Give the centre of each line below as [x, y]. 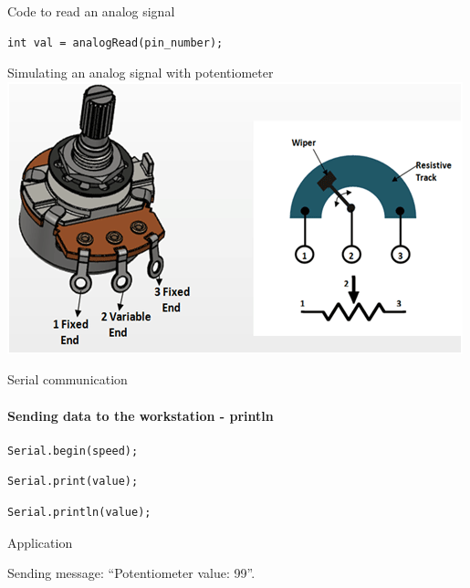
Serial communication [68, 379]
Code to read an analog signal [91, 11]
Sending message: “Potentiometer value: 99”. [131, 573]
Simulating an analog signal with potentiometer [141, 73]
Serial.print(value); [73, 482]
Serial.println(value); [79, 512]
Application [40, 542]
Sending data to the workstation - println [141, 415]
